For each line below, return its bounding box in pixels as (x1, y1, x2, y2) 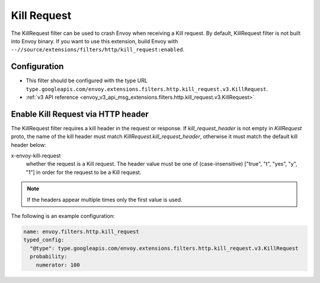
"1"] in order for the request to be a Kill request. (25, 169, 142, 176)
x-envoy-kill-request (11, 152, 61, 159)
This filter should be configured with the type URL (25, 77, 148, 84)
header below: (11, 141, 47, 148)
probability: (30, 253, 68, 260)
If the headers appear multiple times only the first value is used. (27, 196, 183, 203)
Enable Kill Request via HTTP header (11, 109, 149, 119)
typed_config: (23, 237, 65, 243)
